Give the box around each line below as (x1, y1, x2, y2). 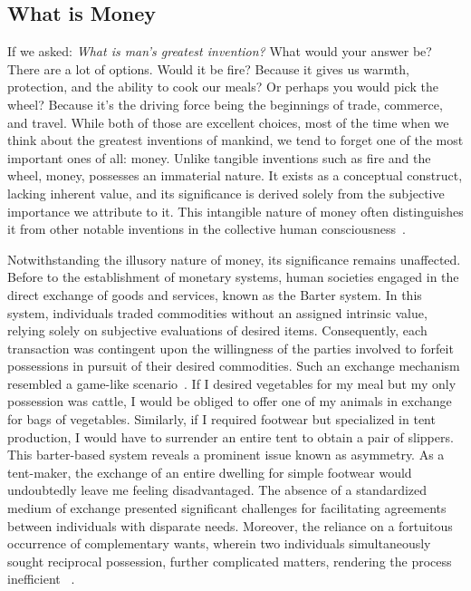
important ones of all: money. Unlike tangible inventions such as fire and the (7, 148, 431, 167)
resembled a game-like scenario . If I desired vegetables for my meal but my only (7, 373, 457, 392)
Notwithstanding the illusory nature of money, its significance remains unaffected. (7, 249, 461, 268)
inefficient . (7, 569, 75, 588)
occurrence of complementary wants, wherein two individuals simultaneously (7, 534, 431, 553)
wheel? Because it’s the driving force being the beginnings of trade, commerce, (7, 94, 443, 113)
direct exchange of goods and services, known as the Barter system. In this (7, 285, 422, 304)
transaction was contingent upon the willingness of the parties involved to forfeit (7, 338, 454, 357)
